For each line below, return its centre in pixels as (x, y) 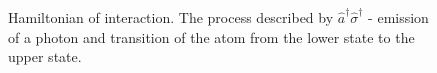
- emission (398, 17)
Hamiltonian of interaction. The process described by (171, 17)
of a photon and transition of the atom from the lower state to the (211, 36)
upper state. (45, 56)
